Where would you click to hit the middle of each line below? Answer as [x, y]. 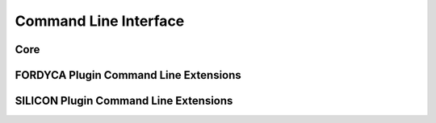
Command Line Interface [100, 21]
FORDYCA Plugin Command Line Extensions [128, 75]
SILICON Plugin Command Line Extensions [124, 101]
